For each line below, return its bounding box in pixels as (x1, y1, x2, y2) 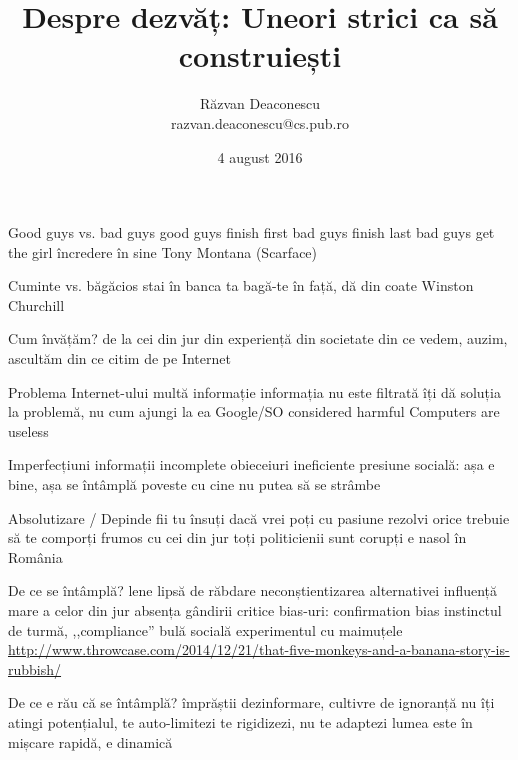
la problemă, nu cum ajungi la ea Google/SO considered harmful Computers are (8, 401, 500, 422)
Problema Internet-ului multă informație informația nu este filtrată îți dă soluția (8, 381, 501, 402)
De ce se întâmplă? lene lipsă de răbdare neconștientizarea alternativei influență (8, 580, 498, 601)
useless (8, 420, 49, 441)
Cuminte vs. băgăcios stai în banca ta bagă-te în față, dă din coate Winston (8, 275, 474, 296)
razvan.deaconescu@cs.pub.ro (171, 112, 349, 133)
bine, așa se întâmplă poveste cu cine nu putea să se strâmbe (8, 474, 381, 495)
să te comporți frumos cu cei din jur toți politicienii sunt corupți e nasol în (8, 527, 467, 548)
